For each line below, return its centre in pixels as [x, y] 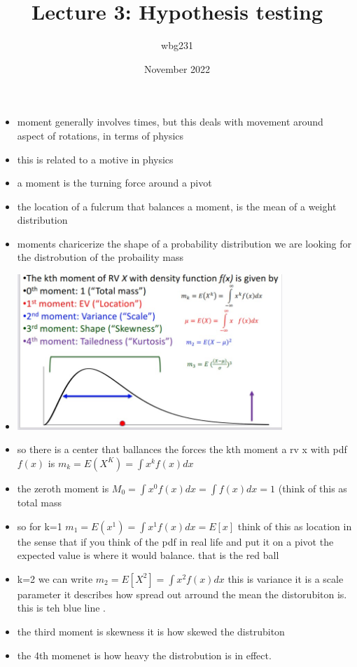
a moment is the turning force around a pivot [114, 183]
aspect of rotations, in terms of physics [100, 135]
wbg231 [177, 45]
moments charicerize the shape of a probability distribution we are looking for [184, 243]
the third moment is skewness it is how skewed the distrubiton [151, 631]
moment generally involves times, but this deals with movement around [170, 122]
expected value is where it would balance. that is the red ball [148, 555]
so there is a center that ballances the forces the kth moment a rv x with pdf [182, 449]
